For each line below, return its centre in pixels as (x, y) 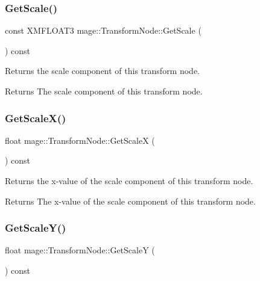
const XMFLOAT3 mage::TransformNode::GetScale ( (103, 30)
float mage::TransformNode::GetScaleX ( (80, 140)
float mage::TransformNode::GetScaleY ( (80, 250)
